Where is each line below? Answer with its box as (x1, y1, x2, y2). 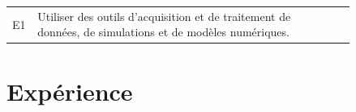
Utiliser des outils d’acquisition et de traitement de (37, 7, 291, 24)
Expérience (6, 74, 133, 107)
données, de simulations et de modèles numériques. (37, 23, 290, 40)
